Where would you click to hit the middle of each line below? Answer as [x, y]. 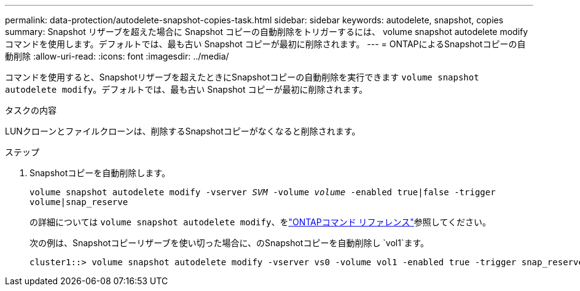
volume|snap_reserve [79, 202]
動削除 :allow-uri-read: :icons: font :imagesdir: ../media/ [117, 56]
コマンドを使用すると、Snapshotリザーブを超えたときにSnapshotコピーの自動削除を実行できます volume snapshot [242, 77]
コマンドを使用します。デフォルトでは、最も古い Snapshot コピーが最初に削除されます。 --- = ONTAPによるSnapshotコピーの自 [265, 44]
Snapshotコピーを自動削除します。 [100, 173]
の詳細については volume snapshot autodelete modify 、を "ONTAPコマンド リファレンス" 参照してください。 [260, 222]
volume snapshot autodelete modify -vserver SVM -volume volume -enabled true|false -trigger [263, 192]
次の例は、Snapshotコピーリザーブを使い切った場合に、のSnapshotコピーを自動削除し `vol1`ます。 [229, 243]
